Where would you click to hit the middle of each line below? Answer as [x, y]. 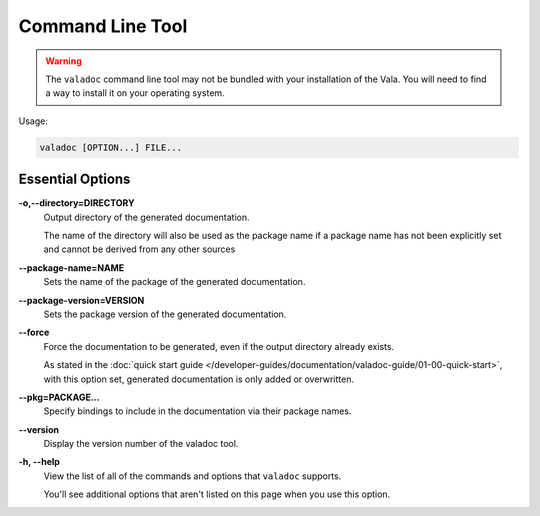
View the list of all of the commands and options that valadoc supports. [192, 476]
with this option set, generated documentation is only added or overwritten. [199, 379]
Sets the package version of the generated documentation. [165, 314]
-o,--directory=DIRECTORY [76, 203]
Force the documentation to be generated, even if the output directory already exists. [219, 346]
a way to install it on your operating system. [135, 93]
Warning [63, 61]
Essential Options [74, 179]
